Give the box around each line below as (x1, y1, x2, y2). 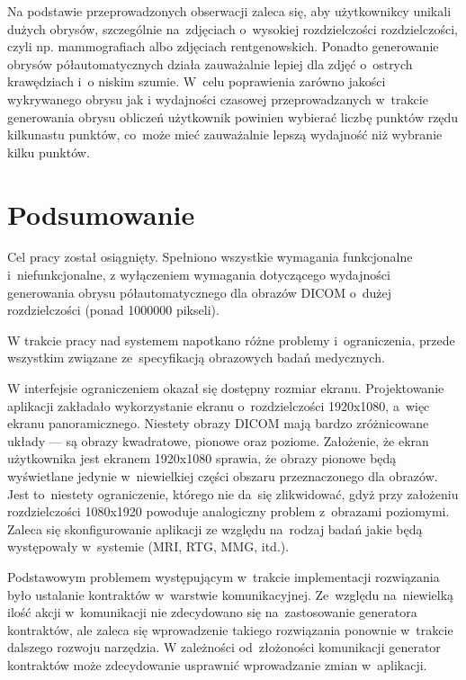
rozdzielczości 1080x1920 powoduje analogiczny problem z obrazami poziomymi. (7, 502, 450, 521)
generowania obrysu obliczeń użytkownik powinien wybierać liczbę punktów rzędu (7, 107, 459, 126)
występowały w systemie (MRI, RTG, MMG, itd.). (7, 537, 290, 556)
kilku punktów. (7, 142, 90, 161)
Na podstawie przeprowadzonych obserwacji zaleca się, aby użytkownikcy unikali (7, 2, 452, 20)
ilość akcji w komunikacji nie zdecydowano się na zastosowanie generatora (7, 603, 417, 622)
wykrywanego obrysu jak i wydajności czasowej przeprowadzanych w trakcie (7, 89, 428, 108)
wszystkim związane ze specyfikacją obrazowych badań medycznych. (7, 348, 385, 367)
